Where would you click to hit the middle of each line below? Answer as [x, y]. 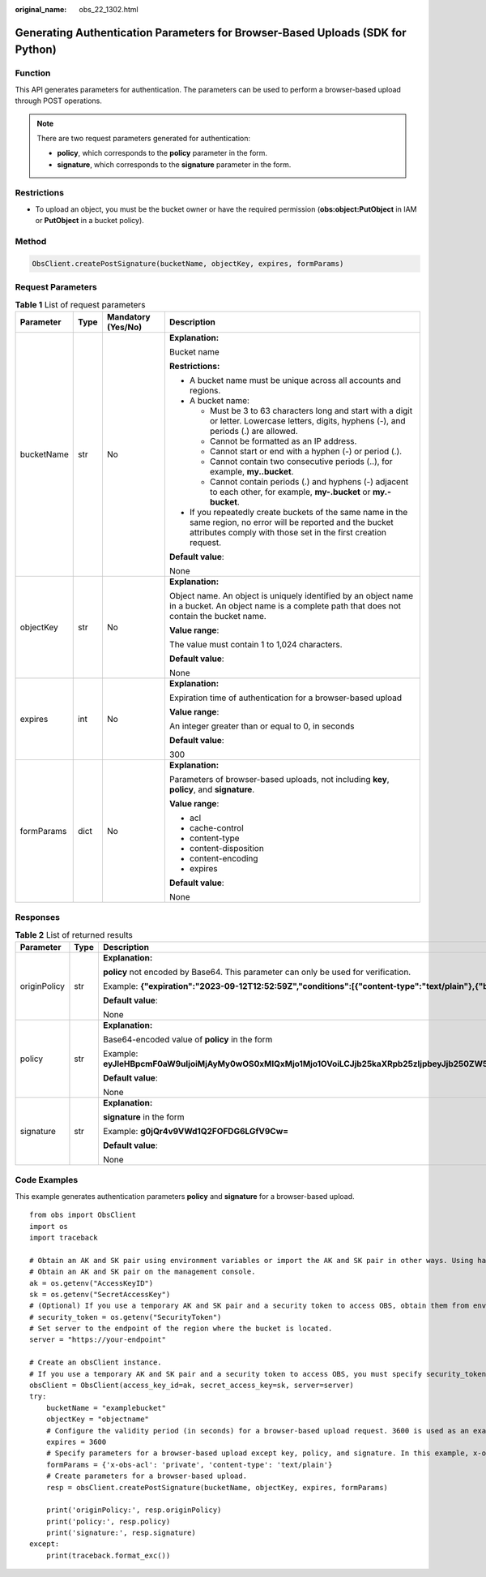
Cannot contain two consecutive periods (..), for [301, 461]
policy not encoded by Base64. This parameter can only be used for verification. [257, 972]
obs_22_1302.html [109, 9]
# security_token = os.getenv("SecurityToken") [126, 1317]
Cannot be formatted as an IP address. [283, 440]
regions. [205, 390]
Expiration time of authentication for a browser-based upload [286, 698]
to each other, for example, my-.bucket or [290, 492]
